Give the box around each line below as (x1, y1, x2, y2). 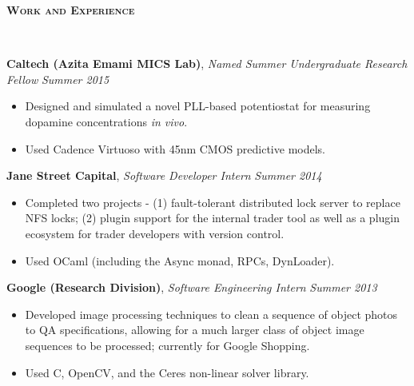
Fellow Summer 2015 (6, 70, 109, 87)
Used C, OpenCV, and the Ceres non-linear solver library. (25, 364, 309, 380)
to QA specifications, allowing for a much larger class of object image (25, 321, 364, 338)
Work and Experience (6, 2, 135, 18)
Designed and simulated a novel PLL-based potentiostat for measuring (25, 97, 371, 114)
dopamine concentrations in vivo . (25, 113, 188, 129)
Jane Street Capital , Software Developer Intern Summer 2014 (6, 167, 322, 184)
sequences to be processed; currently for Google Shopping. (25, 336, 310, 353)
